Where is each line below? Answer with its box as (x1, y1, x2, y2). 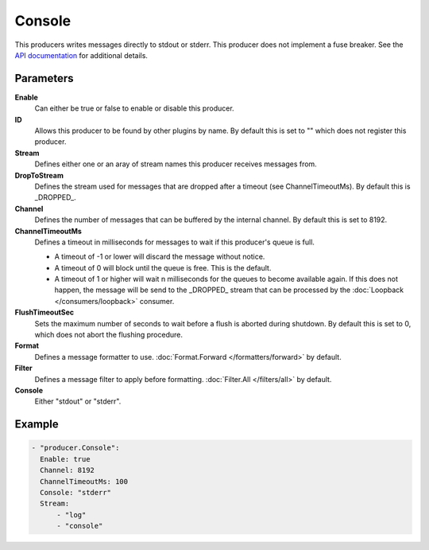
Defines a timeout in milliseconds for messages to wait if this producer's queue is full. (34, 237, 315, 247)
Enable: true (40, 454, 91, 463)
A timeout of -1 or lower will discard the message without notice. (54, 252, 265, 262)
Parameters (14, 72, 74, 85)
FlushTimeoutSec (14, 307, 75, 318)
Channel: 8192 (40, 466, 95, 475)
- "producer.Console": (31, 443, 120, 453)
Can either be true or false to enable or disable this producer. (34, 103, 234, 113)
